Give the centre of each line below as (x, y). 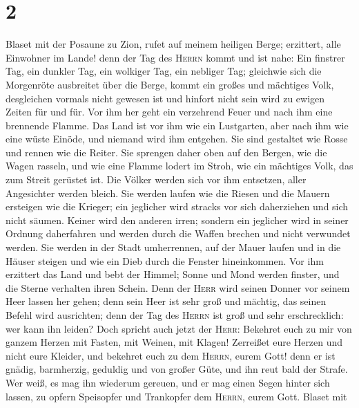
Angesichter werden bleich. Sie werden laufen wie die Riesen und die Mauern (168, 193)
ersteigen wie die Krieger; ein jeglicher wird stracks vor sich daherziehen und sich (177, 206)
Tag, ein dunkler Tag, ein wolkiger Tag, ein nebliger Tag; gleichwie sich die (164, 71)
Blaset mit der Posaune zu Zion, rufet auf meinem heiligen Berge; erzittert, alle (173, 44)
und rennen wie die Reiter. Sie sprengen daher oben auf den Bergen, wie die (166, 152)
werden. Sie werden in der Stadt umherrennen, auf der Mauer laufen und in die (173, 247)
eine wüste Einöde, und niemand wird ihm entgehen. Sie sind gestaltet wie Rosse (177, 139)
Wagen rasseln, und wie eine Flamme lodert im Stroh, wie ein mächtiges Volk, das (179, 166)
